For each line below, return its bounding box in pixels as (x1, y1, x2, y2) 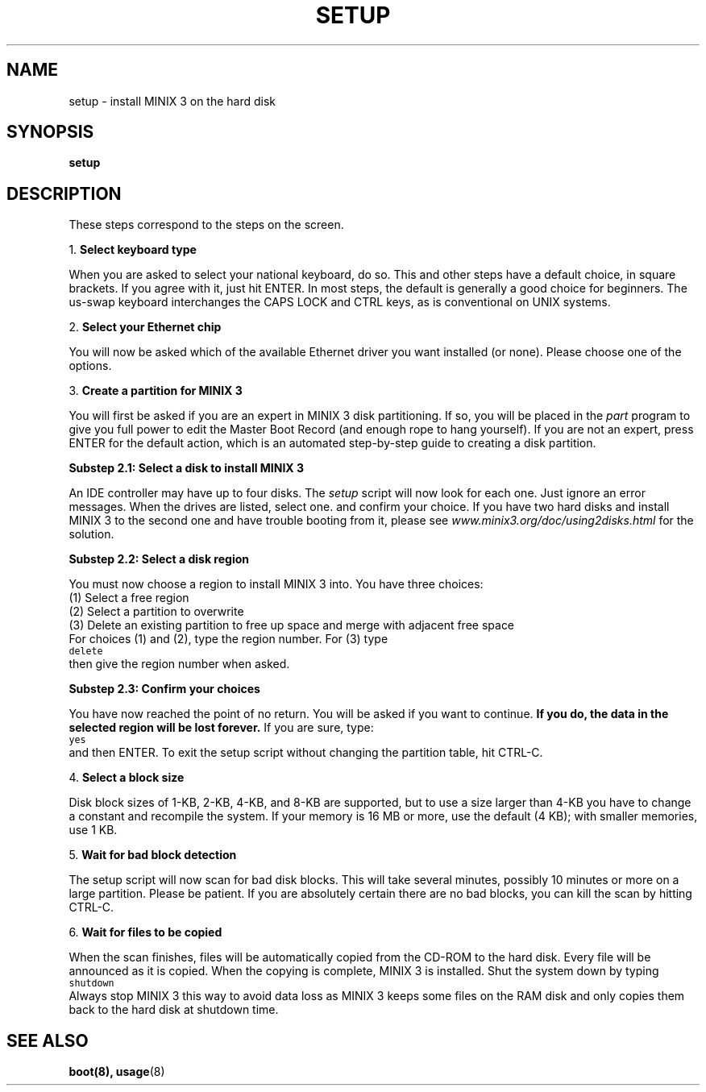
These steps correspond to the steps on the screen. (69, 218, 344, 232)
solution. (69, 527, 114, 542)
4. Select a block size (69, 770, 185, 785)
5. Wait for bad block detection (69, 848, 237, 862)
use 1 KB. (69, 823, 118, 837)
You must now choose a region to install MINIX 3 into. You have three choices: (69, 577, 484, 592)
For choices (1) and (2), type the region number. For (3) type (69, 632, 388, 646)
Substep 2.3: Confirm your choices (69, 682, 260, 696)
